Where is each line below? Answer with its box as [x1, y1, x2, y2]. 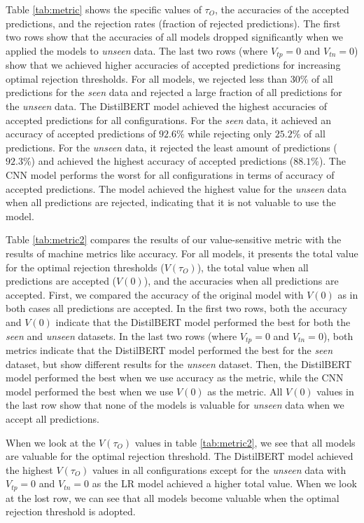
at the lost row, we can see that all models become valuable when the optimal [6, 490, 339, 505]
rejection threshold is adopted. [6, 504, 136, 519]
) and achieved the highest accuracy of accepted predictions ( [31, 154, 294, 168]
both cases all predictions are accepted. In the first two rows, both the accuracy [6, 301, 347, 315]
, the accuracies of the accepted [214, 2, 349, 16]
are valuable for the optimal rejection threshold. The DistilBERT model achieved [6, 449, 353, 463]
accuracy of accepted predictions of [6, 126, 156, 141]
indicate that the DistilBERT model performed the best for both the [55, 314, 351, 329]
